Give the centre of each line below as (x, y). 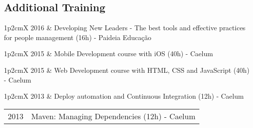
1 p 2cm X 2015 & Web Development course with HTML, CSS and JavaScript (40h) (127, 70)
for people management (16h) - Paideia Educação (78, 37)
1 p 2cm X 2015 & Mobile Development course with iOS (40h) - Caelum (108, 53)
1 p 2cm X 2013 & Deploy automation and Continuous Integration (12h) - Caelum (124, 96)
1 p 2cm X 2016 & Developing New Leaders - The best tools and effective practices (125, 28)
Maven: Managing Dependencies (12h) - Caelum (113, 116)
